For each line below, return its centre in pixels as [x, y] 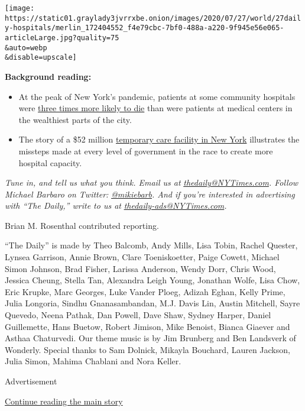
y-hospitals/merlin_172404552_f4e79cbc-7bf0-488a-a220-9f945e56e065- [145, 28]
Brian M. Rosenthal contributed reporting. [82, 225]
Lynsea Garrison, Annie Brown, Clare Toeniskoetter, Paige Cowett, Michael [142, 257]
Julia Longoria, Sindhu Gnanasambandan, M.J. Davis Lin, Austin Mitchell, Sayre [152, 303]
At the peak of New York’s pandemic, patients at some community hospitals [157, 96]
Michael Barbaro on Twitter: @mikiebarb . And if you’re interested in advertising [150, 194]
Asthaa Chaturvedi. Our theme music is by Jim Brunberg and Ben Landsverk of [150, 338]
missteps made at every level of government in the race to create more [146, 151]
